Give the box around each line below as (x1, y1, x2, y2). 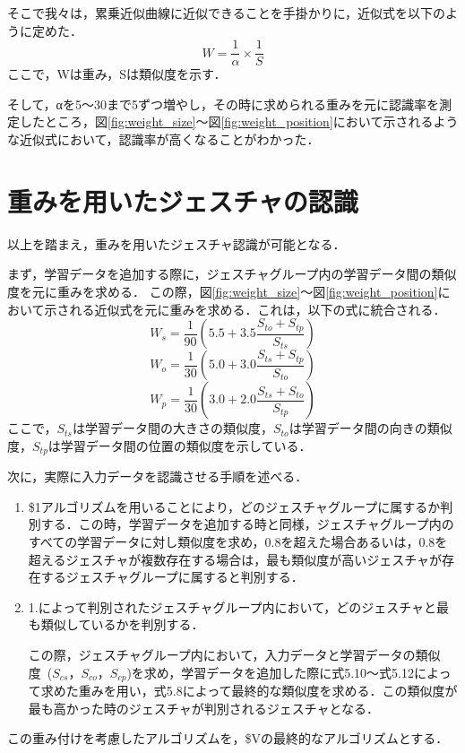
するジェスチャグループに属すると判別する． (40, 567, 304, 586)
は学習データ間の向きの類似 (288, 419, 452, 437)
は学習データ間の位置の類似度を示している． (47, 436, 312, 454)
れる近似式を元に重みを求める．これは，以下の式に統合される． (69, 299, 446, 318)
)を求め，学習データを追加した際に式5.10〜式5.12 (126, 662, 414, 681)
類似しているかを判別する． (40, 615, 204, 634)
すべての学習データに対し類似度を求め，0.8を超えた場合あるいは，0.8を (28, 532, 448, 550)
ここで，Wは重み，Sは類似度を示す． (7, 65, 227, 83)
